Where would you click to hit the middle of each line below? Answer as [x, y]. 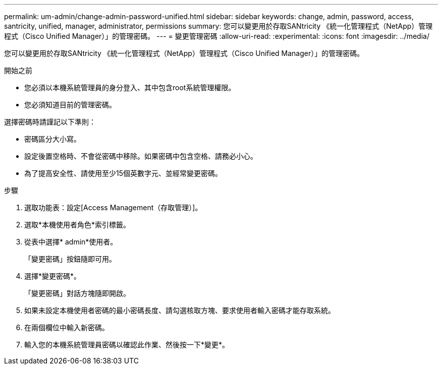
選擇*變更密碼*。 [53, 276]
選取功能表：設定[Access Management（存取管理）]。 [113, 207]
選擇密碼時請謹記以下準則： [50, 122]
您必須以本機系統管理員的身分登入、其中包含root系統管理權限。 [130, 87]
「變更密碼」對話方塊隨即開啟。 [77, 293]
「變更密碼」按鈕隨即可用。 [70, 259]
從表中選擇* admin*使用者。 [71, 242]
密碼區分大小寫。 [52, 139]
